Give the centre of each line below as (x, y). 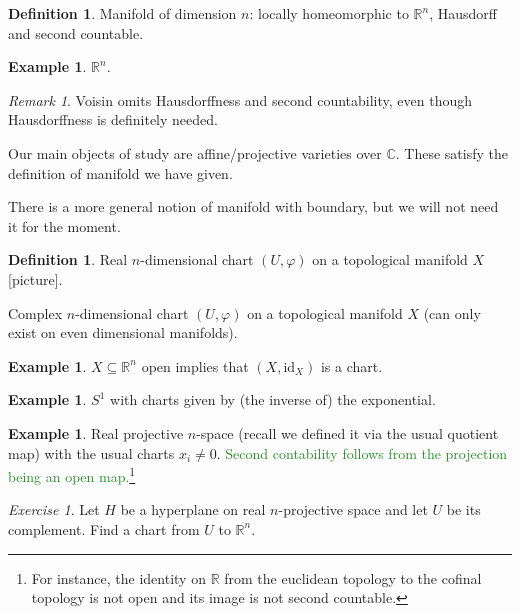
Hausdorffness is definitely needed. (113, 119)
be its (463, 509)
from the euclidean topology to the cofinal (353, 577)
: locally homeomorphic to (329, 13)
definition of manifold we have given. (120, 172)
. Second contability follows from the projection (362, 452)
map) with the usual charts (91, 452)
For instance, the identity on (118, 577)
